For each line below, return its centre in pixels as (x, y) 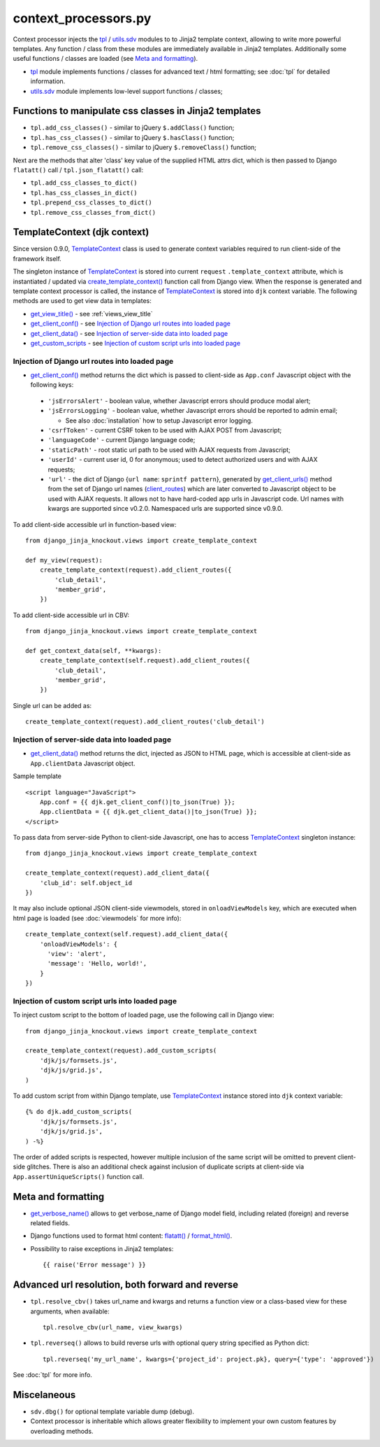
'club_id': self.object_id (86, 883)
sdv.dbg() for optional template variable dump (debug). (112, 1411)
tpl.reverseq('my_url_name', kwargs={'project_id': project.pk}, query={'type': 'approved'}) (209, 1359)
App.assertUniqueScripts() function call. (79, 1176)
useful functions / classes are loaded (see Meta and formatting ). (105, 59)
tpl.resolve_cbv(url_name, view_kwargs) (113, 1327)
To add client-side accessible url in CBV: (71, 615)
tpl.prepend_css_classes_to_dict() (92, 203)
